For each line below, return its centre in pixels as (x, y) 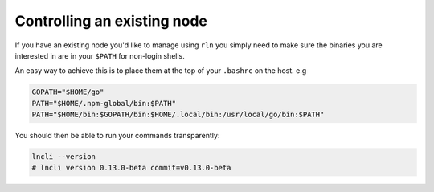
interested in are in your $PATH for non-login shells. (100, 55)
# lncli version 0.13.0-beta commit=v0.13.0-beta (131, 168)
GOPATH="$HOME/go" (68, 92)
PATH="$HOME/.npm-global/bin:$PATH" (104, 103)
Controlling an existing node (111, 21)
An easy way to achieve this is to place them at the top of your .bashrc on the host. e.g (161, 71)
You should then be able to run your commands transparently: (117, 136)
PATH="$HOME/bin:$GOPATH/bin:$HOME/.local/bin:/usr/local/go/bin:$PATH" (178, 115)
